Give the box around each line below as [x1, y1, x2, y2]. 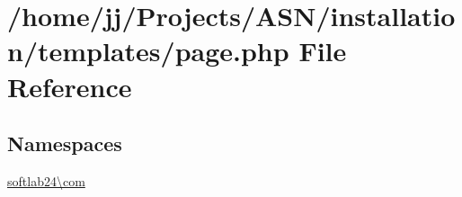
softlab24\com [7, 171, 85, 190]
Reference [7, 67, 132, 104]
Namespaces [7, 130, 122, 157]
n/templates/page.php [7, 32, 289, 69]
